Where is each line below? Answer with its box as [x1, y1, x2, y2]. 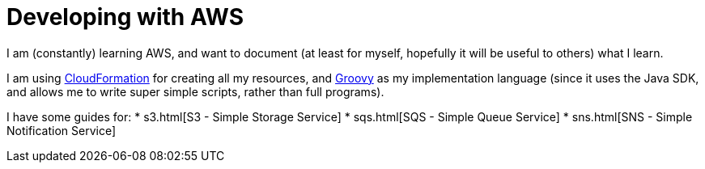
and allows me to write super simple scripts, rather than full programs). [6, 84, 384, 99]
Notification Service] [6, 123, 117, 137]
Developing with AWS [6, 3, 244, 31]
